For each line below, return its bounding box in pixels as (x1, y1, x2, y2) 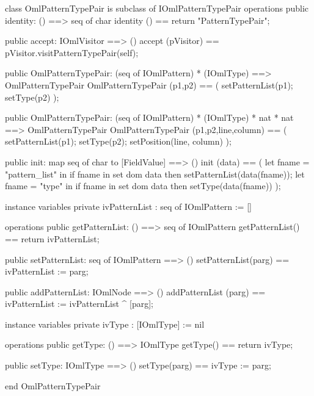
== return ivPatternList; (5, 232, 100, 245)
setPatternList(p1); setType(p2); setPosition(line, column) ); (5, 135, 232, 148)
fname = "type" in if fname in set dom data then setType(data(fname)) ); (5, 179, 281, 192)
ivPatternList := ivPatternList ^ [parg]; (5, 297, 153, 310)
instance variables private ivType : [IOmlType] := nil (5, 317, 205, 330)
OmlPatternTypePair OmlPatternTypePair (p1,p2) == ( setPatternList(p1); (5, 78, 293, 91)
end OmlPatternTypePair (5, 379, 101, 392)
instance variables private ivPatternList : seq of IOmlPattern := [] (5, 200, 252, 212)
